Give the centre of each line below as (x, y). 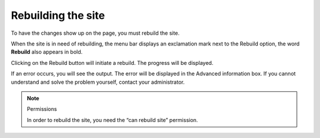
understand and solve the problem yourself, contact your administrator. (98, 82)
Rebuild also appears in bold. (47, 52)
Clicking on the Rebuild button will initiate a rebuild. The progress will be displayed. (112, 63)
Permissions (42, 109)
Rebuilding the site (58, 15)
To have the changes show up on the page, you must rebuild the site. (95, 33)
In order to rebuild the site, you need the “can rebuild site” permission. (113, 120)
